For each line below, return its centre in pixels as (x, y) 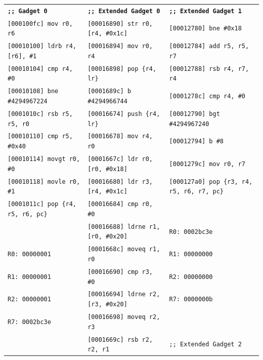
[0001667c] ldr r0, (120, 159)
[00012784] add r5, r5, (209, 46)
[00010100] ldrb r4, (42, 46)
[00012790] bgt (194, 114)
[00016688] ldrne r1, (124, 227)
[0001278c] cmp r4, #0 (207, 96)
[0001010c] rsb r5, (40, 114)
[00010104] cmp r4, (40, 69)
